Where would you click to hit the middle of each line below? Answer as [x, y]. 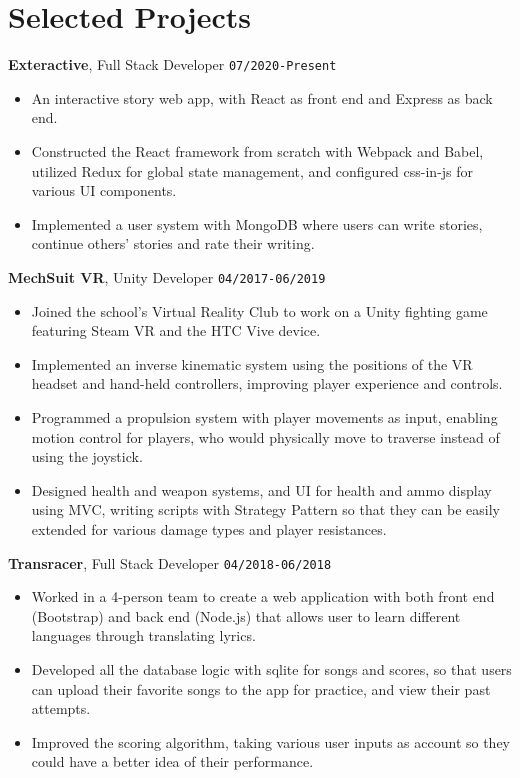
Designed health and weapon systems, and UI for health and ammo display [261, 489]
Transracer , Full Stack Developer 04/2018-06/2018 [170, 562]
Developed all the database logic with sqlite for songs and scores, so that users [271, 668]
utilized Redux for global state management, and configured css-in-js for [252, 170]
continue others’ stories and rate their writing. [173, 243]
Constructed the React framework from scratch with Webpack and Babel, [257, 150]
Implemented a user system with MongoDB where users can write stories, [257, 223]
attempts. [61, 708]
